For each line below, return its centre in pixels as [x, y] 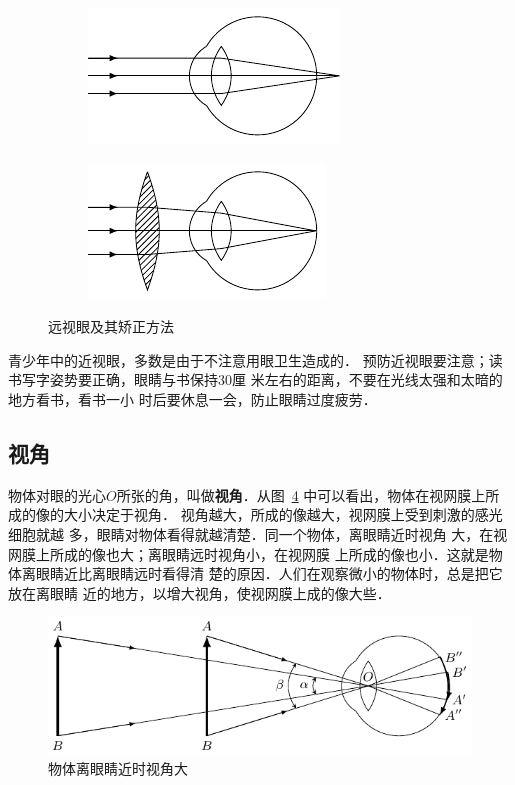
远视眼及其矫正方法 [111, 326]
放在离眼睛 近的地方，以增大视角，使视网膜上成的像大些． [199, 592]
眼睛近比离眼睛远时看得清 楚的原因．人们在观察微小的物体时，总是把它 [269, 573]
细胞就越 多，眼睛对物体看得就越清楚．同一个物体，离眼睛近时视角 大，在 [251, 533]
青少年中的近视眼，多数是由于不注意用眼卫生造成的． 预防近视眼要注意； [248, 359]
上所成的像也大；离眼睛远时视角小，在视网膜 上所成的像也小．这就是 [262, 553]
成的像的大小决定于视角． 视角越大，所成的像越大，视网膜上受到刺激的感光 [255, 514]
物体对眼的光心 [57, 494]
